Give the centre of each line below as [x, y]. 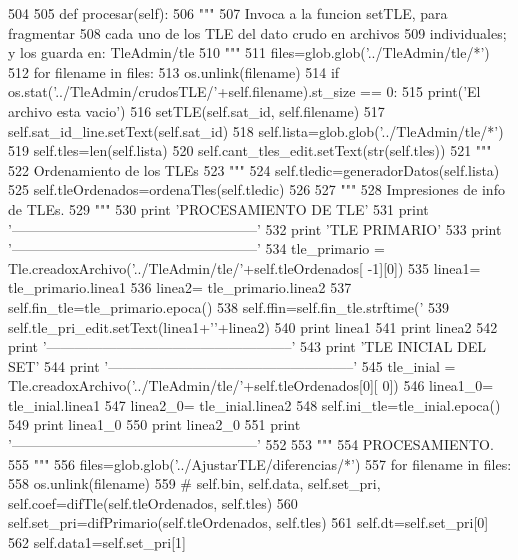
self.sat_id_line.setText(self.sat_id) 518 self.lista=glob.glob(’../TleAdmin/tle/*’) [256, 130]
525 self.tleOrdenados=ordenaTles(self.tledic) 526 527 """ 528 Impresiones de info [256, 189]
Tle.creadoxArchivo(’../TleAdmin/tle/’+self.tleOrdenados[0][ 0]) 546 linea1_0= [251, 385]
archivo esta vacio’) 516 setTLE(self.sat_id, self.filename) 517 [196, 110]
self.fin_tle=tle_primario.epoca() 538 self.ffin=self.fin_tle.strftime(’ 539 [229, 306]
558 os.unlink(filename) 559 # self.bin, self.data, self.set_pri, [194, 483]
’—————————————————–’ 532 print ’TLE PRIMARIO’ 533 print [255, 228]
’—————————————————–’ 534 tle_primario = [196, 248]
